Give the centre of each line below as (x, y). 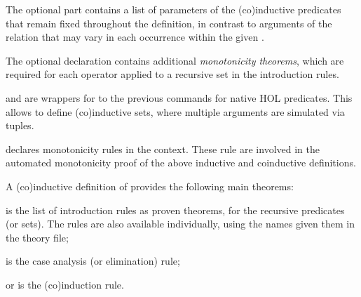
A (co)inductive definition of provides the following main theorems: (150, 186)
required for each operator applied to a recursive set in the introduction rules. (172, 74)
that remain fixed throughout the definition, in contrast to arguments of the (169, 23)
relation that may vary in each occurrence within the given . (135, 37)
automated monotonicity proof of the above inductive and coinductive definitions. (181, 163)
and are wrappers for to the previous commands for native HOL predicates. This (179, 97)
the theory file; (37, 237)
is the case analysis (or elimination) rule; (93, 261)
